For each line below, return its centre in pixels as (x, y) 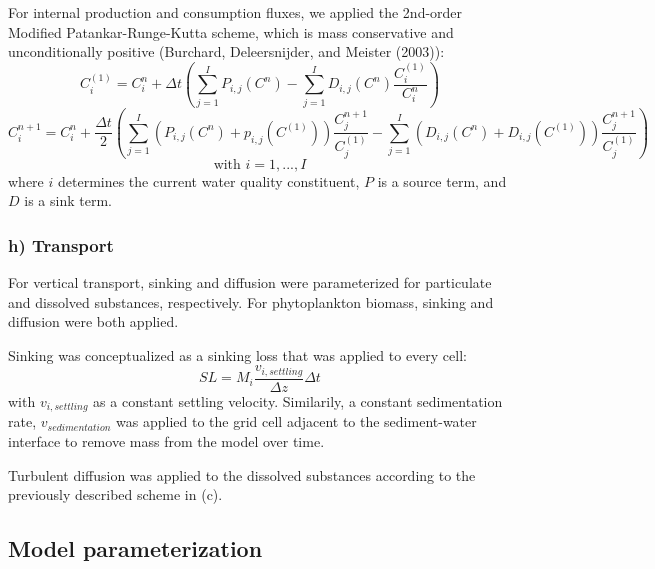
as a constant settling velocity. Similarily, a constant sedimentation (298, 400)
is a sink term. (68, 200)
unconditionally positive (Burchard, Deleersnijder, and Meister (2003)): (226, 51)
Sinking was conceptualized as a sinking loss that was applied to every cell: (237, 354)
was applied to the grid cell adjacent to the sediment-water (296, 421)
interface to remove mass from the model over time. (166, 440)
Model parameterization (135, 548)
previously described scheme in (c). (115, 494)
